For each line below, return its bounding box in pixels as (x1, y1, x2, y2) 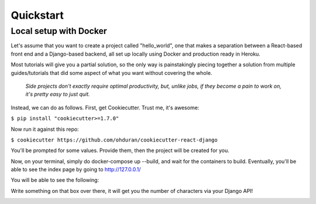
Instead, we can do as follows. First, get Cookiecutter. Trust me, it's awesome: (11, 104, 200, 111)
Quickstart (11, 9, 64, 22)
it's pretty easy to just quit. (25, 91, 90, 98)
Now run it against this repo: (11, 126, 79, 133)
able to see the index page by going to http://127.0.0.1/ (11, 166, 141, 173)
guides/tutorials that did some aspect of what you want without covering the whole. (11, 69, 212, 76)
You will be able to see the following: (11, 177, 99, 184)
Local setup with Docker (11, 26, 108, 36)
